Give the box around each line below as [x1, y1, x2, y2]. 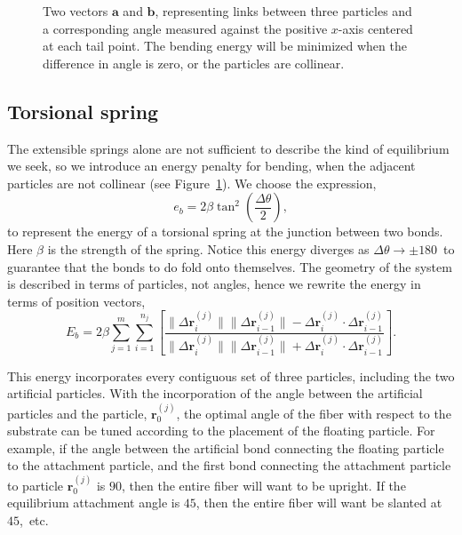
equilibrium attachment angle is [7, 493, 180, 512]
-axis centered [338, 19, 413, 37]
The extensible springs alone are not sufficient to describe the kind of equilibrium [7, 139, 450, 157]
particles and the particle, [7, 403, 147, 422]
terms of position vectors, [7, 291, 146, 310]
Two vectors [43, 2, 108, 20]
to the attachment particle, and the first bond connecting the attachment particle [7, 456, 451, 475]
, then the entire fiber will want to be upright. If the [122, 475, 406, 494]
